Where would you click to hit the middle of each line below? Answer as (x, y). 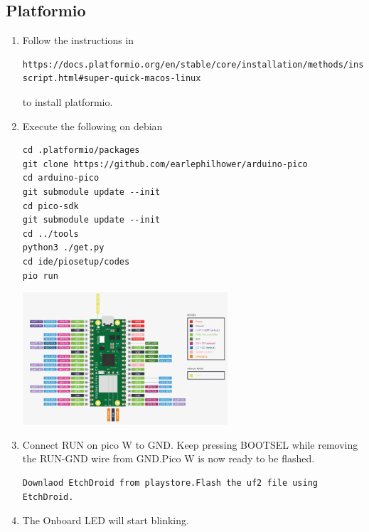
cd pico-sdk (50, 206)
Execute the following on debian (92, 126)
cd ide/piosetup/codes (76, 261)
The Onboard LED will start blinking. (106, 520)
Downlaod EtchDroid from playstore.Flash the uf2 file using (170, 483)
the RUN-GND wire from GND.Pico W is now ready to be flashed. (169, 458)
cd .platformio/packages (81, 150)
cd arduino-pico (61, 178)
